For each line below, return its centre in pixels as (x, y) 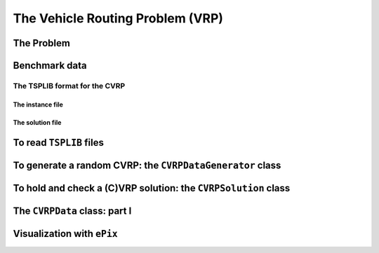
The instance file (38, 104)
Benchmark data (50, 66)
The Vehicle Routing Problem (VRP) (118, 18)
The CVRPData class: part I (72, 211)
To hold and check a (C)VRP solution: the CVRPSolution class (152, 188)
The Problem (41, 43)
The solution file (37, 122)
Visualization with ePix (66, 234)
